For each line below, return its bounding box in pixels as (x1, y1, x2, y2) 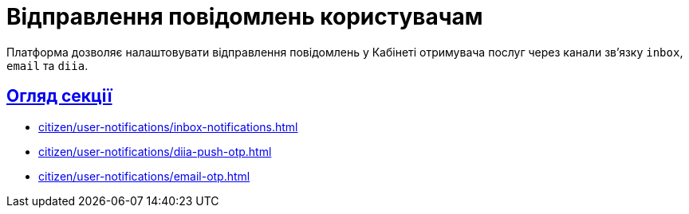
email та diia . (6, 58, 89, 72)
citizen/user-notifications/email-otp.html (38, 169, 250, 183)
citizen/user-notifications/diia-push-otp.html (38, 144, 272, 158)
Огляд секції (6, 86, 112, 107)
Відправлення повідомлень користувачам (6, 3, 483, 30)
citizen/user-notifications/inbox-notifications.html (38, 119, 298, 134)
